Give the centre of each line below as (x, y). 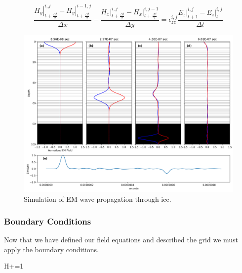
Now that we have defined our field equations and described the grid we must (121, 240)
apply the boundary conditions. (51, 249)
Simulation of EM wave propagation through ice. (98, 199)
